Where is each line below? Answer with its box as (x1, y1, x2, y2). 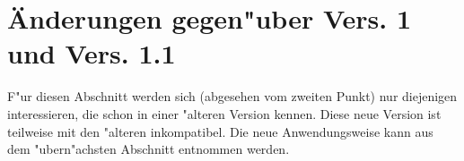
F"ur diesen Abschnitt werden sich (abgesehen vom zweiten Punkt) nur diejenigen (7, 87, 458, 106)
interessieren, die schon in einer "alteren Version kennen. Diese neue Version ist (7, 104, 442, 123)
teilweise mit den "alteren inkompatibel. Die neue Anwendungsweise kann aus (7, 122, 433, 140)
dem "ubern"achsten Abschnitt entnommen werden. (7, 140, 290, 158)
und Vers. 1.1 (7, 35, 176, 72)
